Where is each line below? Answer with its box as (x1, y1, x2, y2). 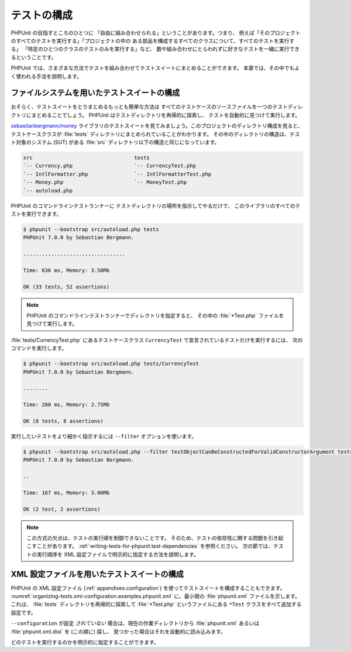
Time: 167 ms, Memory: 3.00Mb (23, 489, 110, 496)
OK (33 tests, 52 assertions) (23, 283, 110, 290)
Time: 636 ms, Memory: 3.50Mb (23, 267, 110, 273)
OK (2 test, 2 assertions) (23, 506, 101, 512)
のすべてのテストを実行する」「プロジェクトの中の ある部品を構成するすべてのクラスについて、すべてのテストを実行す (11, 37, 295, 44)
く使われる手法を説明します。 (11, 73, 82, 80)
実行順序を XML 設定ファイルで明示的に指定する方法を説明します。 (36, 551, 199, 558)
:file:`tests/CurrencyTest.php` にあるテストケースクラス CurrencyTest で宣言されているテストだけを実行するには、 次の (11, 337, 303, 344)
